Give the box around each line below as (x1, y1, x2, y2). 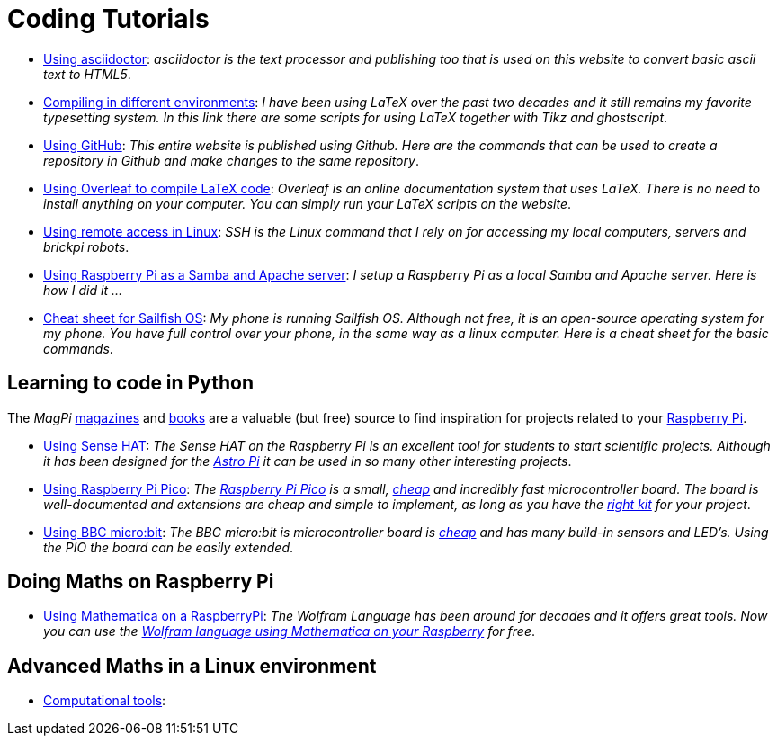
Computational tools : (43, 693, 166, 709)
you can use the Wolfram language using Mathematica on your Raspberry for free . (43, 623, 536, 640)
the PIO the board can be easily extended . (43, 539, 294, 555)
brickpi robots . (43, 238, 129, 255)
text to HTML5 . (43, 66, 131, 82)
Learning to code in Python (7, 371, 254, 395)
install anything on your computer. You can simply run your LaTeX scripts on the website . (43, 195, 572, 211)
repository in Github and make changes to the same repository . (43, 152, 419, 168)
